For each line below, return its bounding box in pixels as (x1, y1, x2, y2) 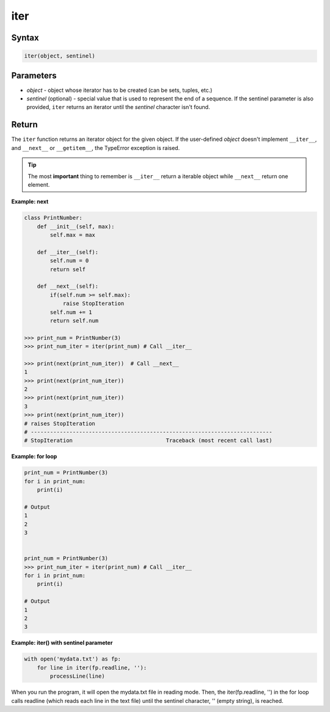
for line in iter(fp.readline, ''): (37, 664, 147, 671)
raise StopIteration (62, 300, 125, 307)
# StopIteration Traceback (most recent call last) (24, 437, 273, 444)
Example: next (11, 198, 49, 205)
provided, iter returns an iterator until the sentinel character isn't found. (26, 103, 210, 111)
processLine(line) (50, 673, 105, 680)
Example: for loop (11, 453, 57, 460)
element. (28, 181, 50, 188)
